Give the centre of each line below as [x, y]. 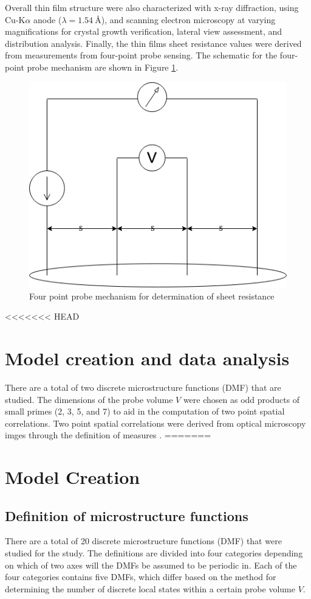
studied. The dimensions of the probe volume [89, 399]
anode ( [48, 19]
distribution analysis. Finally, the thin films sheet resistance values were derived [153, 43]
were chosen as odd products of [241, 399]
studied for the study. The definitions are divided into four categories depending [154, 553]
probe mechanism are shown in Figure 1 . [103, 67]
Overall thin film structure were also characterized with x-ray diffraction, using [152, 7]
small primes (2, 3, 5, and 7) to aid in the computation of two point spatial [145, 411]
